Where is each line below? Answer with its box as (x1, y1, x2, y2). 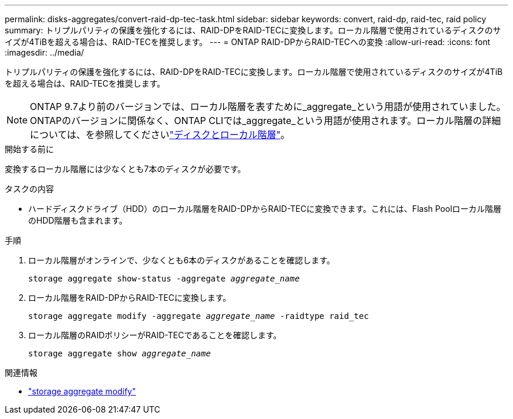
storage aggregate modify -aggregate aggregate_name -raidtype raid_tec (28, 311, 369, 321)
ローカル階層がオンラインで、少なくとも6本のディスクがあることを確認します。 (28, 255, 335, 265)
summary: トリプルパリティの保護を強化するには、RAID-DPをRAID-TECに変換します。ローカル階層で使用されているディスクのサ (5, 25, 501, 35)
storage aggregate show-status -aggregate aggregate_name (28, 274, 300, 283)
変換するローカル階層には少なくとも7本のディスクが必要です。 (5, 164, 246, 174)
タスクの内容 (5, 184, 54, 194)
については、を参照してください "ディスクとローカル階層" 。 (30, 129, 290, 140)
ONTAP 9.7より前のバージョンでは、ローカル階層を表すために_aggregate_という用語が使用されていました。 (30, 101, 506, 112)
